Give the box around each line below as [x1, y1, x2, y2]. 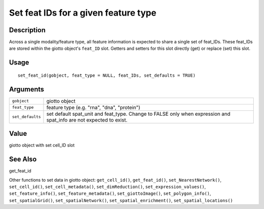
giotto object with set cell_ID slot [9, 142, 75, 148]
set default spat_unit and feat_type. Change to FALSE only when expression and [46, 110, 231, 117]
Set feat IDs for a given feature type [9, 7, 156, 18]
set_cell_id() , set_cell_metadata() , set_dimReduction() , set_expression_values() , [9, 184, 206, 189]
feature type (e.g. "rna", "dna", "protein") [46, 104, 140, 111]
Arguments [9, 85, 44, 93]
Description [9, 26, 46, 34]
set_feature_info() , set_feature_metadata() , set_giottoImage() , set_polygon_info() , [9, 190, 211, 196]
